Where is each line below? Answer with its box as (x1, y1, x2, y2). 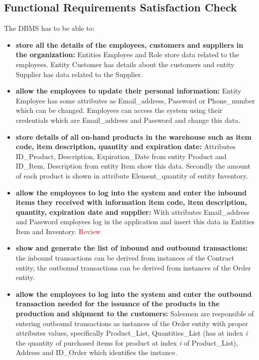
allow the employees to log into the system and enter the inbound (15, 187, 247, 197)
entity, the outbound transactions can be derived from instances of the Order (15, 262, 251, 272)
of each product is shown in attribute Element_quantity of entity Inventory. (15, 170, 248, 180)
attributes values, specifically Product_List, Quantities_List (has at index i (15, 328, 248, 338)
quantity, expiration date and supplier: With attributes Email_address (15, 206, 250, 217)
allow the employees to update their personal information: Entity (15, 86, 242, 96)
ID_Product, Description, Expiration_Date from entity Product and (15, 151, 227, 161)
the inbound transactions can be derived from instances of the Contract (15, 253, 235, 263)
